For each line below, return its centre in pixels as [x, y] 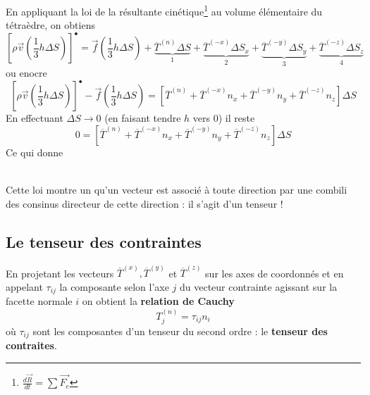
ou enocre [26, 73]
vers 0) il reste [224, 118]
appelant [24, 286]
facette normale [39, 301]
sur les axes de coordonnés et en [275, 273]
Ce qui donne [35, 152]
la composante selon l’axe [114, 286]
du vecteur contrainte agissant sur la [259, 286]
